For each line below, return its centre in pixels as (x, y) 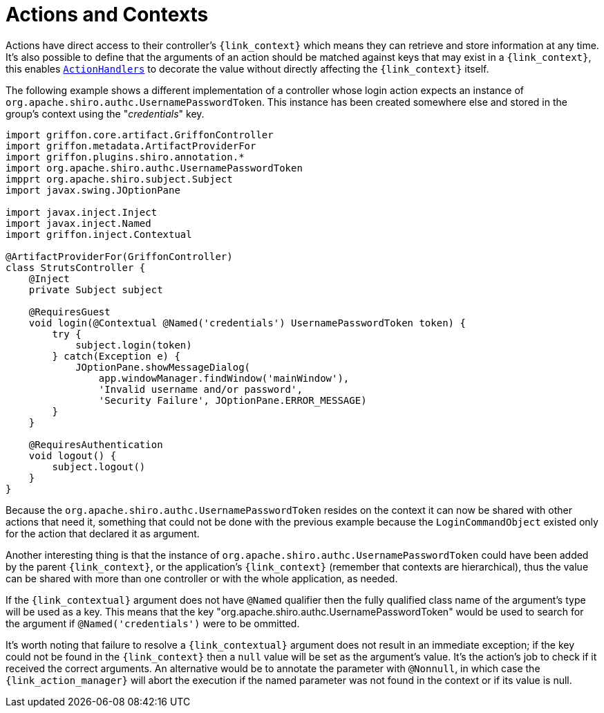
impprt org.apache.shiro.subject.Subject (119, 179)
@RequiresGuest (69, 312)
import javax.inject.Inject (82, 212)
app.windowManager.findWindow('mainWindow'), (224, 378)
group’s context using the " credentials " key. (105, 113)
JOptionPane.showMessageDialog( (163, 367)
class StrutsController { (76, 267)
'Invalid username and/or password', (200, 389)
